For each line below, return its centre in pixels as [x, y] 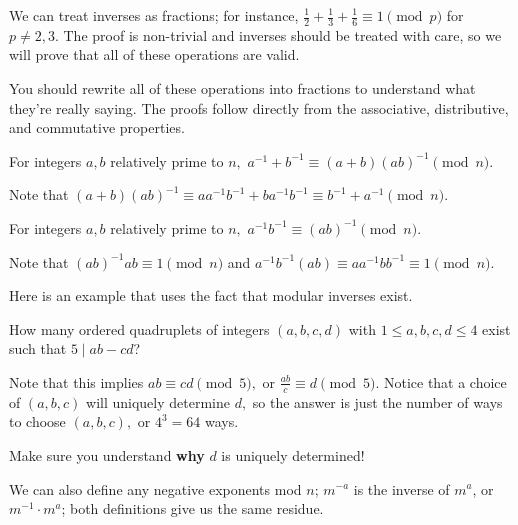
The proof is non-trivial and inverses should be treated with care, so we [282, 34]
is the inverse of [401, 488]
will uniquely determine [158, 401]
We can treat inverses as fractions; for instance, [154, 15]
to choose [37, 421]
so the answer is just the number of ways [377, 401]
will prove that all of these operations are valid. [154, 54]
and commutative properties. [97, 127]
